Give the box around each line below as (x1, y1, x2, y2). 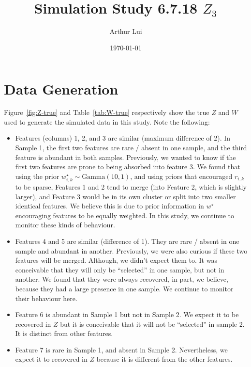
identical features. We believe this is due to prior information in (15, 201, 204, 211)
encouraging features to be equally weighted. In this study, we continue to (15, 210, 234, 220)
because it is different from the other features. (96, 354, 233, 364)
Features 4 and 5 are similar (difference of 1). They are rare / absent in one (15, 236, 239, 246)
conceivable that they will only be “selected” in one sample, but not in (15, 264, 224, 274)
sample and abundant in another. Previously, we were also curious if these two (15, 245, 248, 255)
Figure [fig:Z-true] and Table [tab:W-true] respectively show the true (4, 107, 209, 117)
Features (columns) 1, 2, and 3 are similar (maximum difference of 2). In (15, 133, 231, 143)
